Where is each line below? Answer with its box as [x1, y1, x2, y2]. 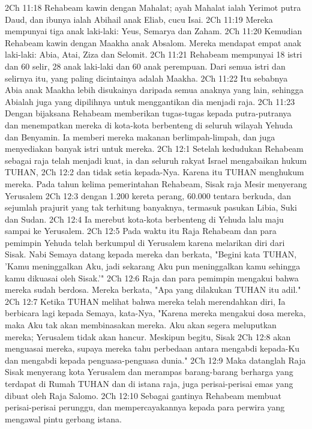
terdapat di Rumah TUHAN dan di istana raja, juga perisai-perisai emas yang [5, 377, 293, 389]
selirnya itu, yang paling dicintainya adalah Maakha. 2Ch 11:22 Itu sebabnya [5, 71, 288, 84]
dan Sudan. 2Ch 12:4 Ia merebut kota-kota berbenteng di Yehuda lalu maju [5, 212, 284, 225]
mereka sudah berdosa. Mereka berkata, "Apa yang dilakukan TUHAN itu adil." [5, 283, 301, 296]
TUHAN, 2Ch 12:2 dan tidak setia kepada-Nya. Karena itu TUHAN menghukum [5, 166, 304, 178]
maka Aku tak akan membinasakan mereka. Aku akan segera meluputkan [5, 319, 277, 331]
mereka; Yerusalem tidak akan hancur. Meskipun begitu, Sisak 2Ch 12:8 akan [5, 330, 291, 343]
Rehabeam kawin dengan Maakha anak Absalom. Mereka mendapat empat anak [5, 36, 302, 49]
